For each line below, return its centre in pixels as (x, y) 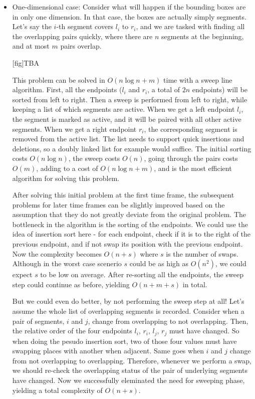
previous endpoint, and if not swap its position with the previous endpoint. (127, 244)
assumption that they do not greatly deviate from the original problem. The (129, 214)
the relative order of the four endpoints (72, 331)
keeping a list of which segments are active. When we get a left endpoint (123, 109)
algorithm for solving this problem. (66, 178)
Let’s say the (32, 26)
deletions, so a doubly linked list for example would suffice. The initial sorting (132, 148)
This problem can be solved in (59, 79)
